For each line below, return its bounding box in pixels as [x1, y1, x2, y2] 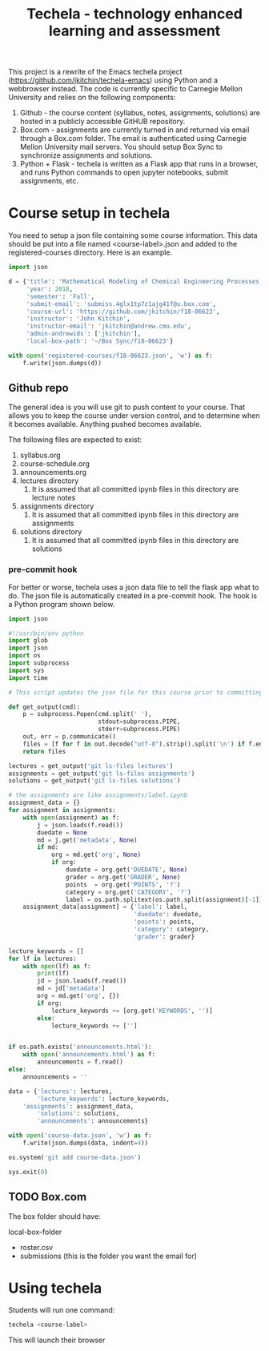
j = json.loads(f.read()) [37, 821, 124, 829]
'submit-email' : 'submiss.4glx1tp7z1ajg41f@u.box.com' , [26, 300, 217, 308]
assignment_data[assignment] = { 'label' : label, [22, 903, 188, 911]
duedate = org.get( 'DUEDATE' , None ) [65, 866, 188, 874]
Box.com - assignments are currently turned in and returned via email [19, 125, 250, 135]
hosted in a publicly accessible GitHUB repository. [19, 117, 186, 127]
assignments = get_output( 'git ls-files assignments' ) [8, 770, 195, 778]
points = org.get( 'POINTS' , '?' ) [65, 880, 181, 889]
